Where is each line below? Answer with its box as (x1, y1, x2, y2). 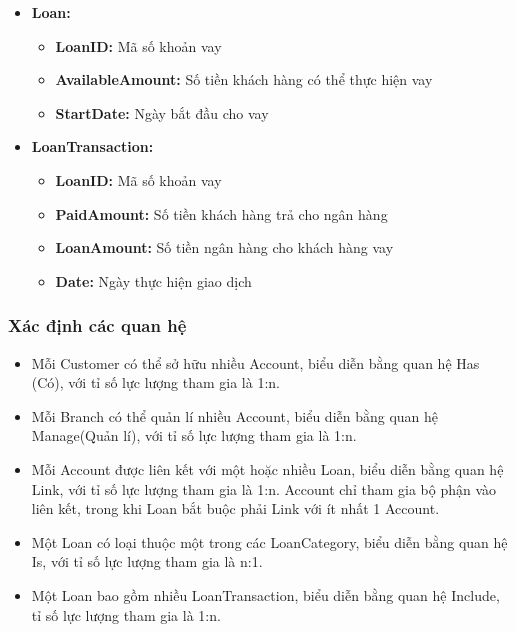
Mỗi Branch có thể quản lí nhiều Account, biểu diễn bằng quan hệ (31, 405, 439, 426)
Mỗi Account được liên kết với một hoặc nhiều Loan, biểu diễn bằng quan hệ (31, 458, 504, 479)
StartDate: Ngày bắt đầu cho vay (55, 102, 269, 123)
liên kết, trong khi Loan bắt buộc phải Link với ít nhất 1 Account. (31, 498, 440, 519)
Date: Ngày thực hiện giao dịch (55, 270, 252, 291)
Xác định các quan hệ (8, 313, 187, 338)
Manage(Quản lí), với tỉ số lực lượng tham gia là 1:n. (31, 425, 357, 446)
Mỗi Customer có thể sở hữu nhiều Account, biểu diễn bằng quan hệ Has (31, 352, 480, 373)
